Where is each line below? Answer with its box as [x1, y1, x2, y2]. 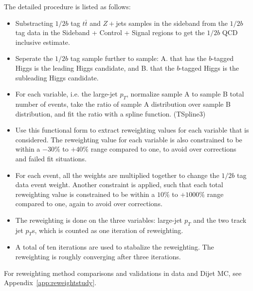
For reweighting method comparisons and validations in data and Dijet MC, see [4, 268, 242, 278]
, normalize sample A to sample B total [126, 89, 244, 99]
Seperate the [15, 53, 53, 63]
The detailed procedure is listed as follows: [4, 1, 131, 11]
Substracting [15, 18, 53, 28]
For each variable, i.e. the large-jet [15, 89, 118, 99]
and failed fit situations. [15, 153, 87, 163]
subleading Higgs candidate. [15, 72, 99, 82]
